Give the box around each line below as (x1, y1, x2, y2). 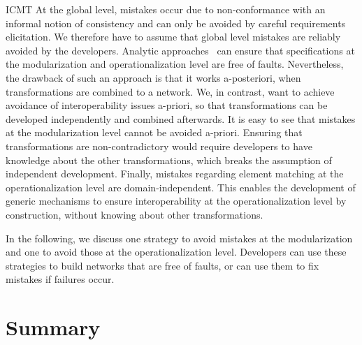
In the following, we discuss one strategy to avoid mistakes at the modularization (6, 230, 353, 245)
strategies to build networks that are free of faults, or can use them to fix (6, 258, 319, 272)
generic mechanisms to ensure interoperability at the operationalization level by (6, 193, 347, 208)
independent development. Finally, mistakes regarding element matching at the (6, 166, 344, 181)
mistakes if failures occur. (6, 272, 115, 286)
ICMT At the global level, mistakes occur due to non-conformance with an (6, 2, 326, 16)
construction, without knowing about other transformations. (6, 207, 263, 221)
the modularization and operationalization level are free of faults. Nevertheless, (6, 57, 344, 71)
